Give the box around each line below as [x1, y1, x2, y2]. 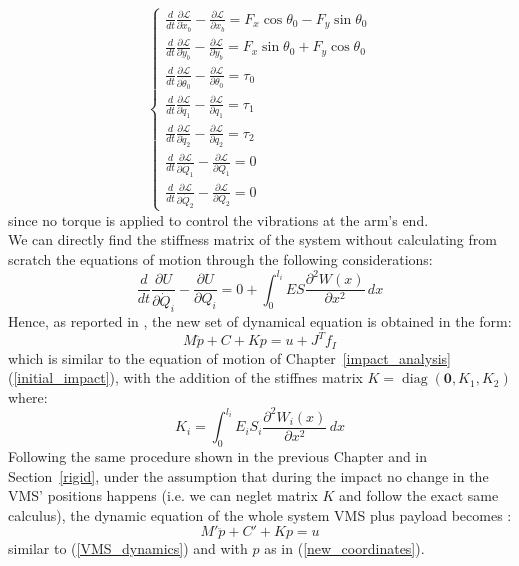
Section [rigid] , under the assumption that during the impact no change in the [8, 465, 489, 486]
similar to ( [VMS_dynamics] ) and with [8, 538, 248, 559]
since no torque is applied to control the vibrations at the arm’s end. [8, 209, 429, 230]
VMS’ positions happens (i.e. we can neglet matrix [8, 485, 318, 506]
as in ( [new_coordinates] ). [264, 538, 425, 559]
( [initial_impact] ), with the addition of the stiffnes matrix [8, 367, 363, 388]
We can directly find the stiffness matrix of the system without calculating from [8, 229, 497, 250]
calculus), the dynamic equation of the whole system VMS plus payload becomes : [8, 504, 512, 525]
